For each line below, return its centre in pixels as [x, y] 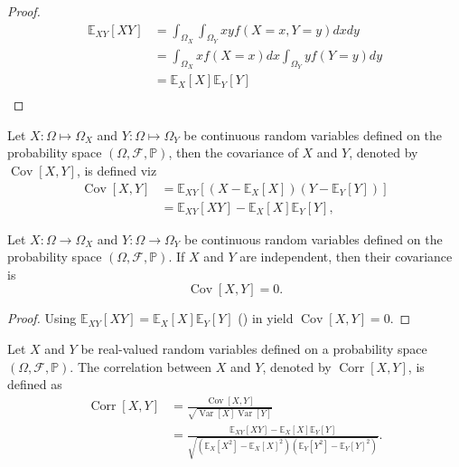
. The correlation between [141, 366]
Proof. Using [42, 318]
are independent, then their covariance [346, 257]
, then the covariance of [233, 152]
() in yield [266, 318]
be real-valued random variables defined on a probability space [254, 348]
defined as [35, 384]
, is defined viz [117, 170]
